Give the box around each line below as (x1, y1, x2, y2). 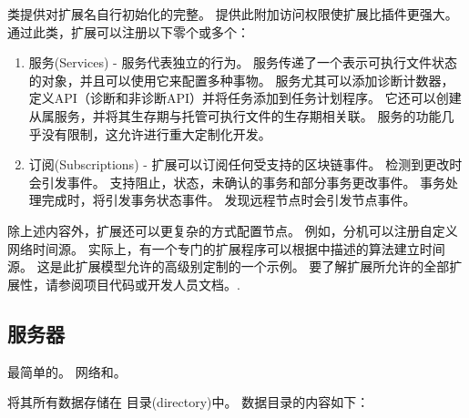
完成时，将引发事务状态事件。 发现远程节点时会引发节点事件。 (41, 190, 416, 209)
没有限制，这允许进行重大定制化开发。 (41, 124, 271, 143)
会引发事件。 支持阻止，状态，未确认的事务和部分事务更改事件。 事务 (28, 172, 446, 191)
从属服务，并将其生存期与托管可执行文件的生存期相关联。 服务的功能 (28, 106, 442, 125)
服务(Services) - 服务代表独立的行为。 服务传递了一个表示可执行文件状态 (28, 53, 458, 72)
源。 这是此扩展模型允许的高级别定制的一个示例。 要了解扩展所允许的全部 (7, 257, 450, 276)
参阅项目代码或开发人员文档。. (57, 274, 240, 293)
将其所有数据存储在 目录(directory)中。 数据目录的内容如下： (7, 393, 370, 412)
